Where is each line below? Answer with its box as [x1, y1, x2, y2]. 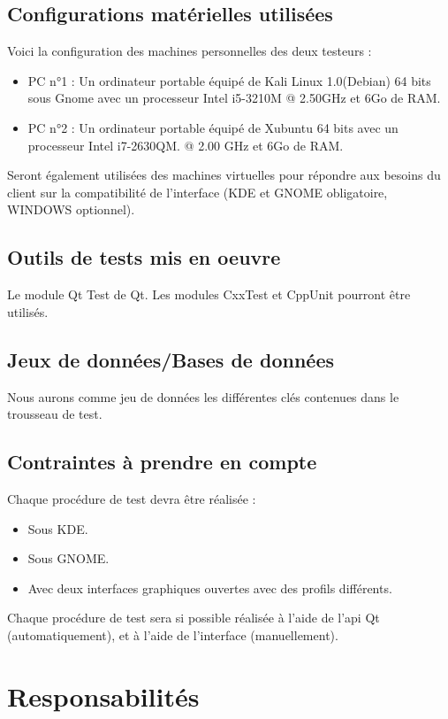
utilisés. [7, 302, 49, 321]
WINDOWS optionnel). [7, 200, 135, 219]
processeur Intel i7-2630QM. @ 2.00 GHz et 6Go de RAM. [27, 135, 344, 154]
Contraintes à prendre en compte [7, 448, 317, 475]
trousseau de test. [7, 405, 103, 423]
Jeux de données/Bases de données [7, 345, 334, 373]
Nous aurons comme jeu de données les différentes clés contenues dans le [7, 387, 399, 406]
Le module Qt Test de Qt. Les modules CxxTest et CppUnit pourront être [7, 285, 411, 304]
